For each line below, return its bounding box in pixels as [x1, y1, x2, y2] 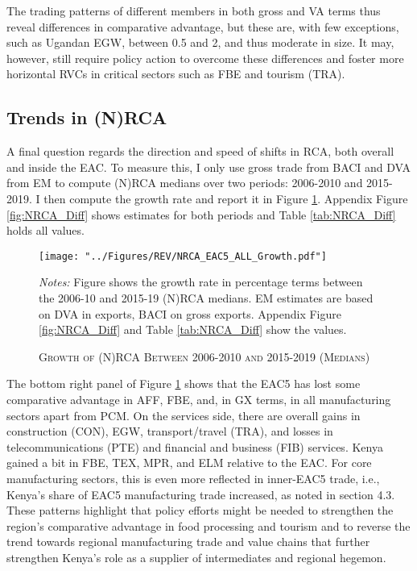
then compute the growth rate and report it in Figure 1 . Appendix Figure [43, 190, 408, 206]
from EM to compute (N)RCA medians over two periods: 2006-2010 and [6, 174, 363, 191]
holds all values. [6, 222, 85, 239]
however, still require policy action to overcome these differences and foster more [6, 49, 404, 66]
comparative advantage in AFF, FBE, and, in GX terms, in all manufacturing [6, 390, 391, 407]
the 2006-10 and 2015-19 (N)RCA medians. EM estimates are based [39, 289, 374, 306]
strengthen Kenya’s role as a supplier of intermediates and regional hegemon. [6, 548, 386, 565]
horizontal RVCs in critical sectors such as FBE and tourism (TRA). [6, 65, 345, 82]
